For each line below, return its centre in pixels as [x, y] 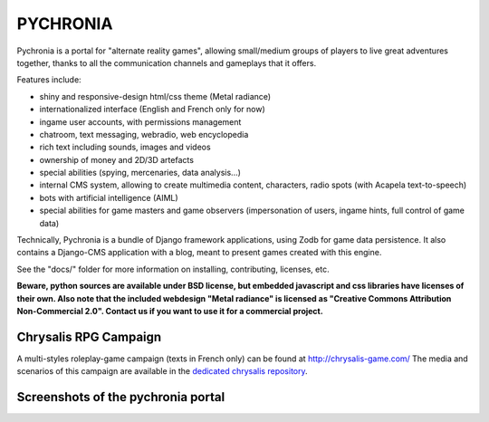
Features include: [49, 80]
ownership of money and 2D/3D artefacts [117, 159]
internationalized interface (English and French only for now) [153, 110]
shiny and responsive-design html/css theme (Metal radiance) [155, 96]
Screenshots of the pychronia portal [121, 397]
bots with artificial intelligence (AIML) [109, 197]
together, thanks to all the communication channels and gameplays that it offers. [167, 62]
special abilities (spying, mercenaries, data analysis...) [140, 173]
